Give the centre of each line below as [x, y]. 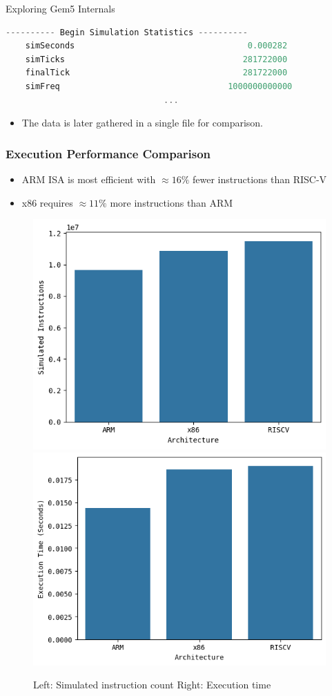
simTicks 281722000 [156, 59]
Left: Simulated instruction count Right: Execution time [152, 685]
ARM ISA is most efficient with [89, 179]
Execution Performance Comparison [108, 153]
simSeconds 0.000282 [156, 46]
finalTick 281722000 [156, 73]
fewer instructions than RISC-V [260, 179]
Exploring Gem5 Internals [60, 8]
